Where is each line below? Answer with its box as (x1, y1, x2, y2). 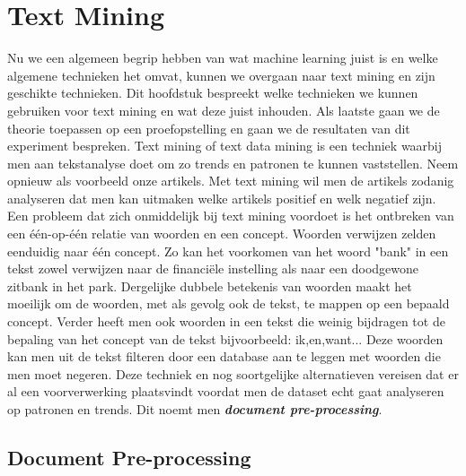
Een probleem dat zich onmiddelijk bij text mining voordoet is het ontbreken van (7, 206, 454, 225)
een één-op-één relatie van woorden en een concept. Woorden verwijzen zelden (7, 224, 436, 243)
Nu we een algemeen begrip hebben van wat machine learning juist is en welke (7, 48, 438, 67)
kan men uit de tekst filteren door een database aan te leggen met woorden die (7, 347, 441, 366)
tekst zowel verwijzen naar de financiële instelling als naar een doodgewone (7, 259, 419, 278)
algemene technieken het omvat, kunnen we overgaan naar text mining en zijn (7, 65, 435, 84)
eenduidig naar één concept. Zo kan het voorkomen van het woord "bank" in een (7, 241, 449, 260)
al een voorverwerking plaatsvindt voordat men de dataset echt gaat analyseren (7, 382, 444, 401)
